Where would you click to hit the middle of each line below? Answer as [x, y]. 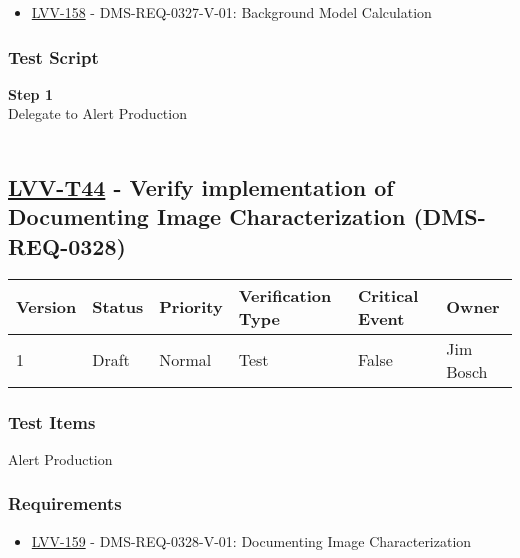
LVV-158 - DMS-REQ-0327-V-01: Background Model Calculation [231, 12]
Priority [191, 307]
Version [46, 307]
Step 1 [30, 93]
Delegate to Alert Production [97, 113]
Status [118, 307]
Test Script [53, 56]
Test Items [52, 421]
